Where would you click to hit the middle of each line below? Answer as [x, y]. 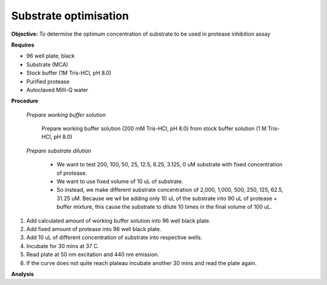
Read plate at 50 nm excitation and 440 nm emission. [93, 255]
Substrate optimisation [70, 16]
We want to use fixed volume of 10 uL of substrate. [120, 182]
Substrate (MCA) [47, 64]
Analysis [23, 274]
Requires [23, 45]
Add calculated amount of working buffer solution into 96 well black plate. [119, 220]
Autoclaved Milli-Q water [57, 90]
